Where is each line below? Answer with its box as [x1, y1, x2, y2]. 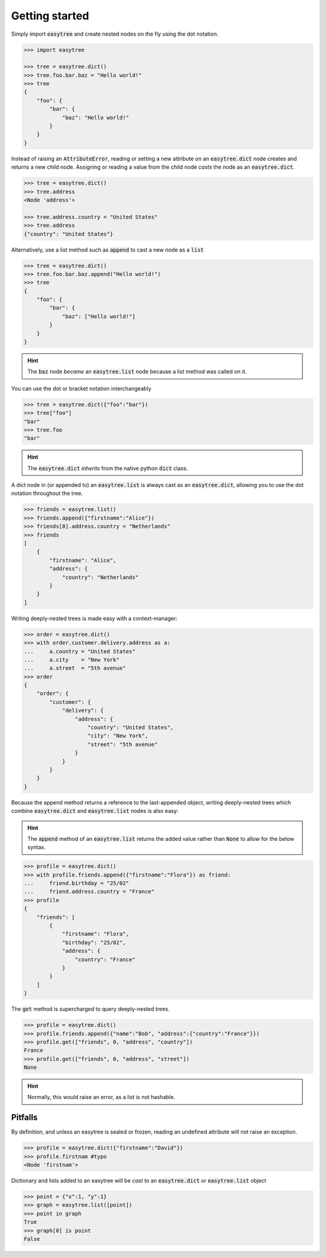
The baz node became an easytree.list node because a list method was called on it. [27, 368, 247, 375]
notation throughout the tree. [11, 490, 83, 497]
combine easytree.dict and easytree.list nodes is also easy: [11, 808, 179, 815]
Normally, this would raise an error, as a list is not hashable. [27, 1094, 175, 1101]
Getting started [11, 9, 89, 22]
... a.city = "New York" [24, 656, 120, 663]
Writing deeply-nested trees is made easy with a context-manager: [11, 615, 178, 622]
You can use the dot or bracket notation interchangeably [11, 385, 152, 392]
